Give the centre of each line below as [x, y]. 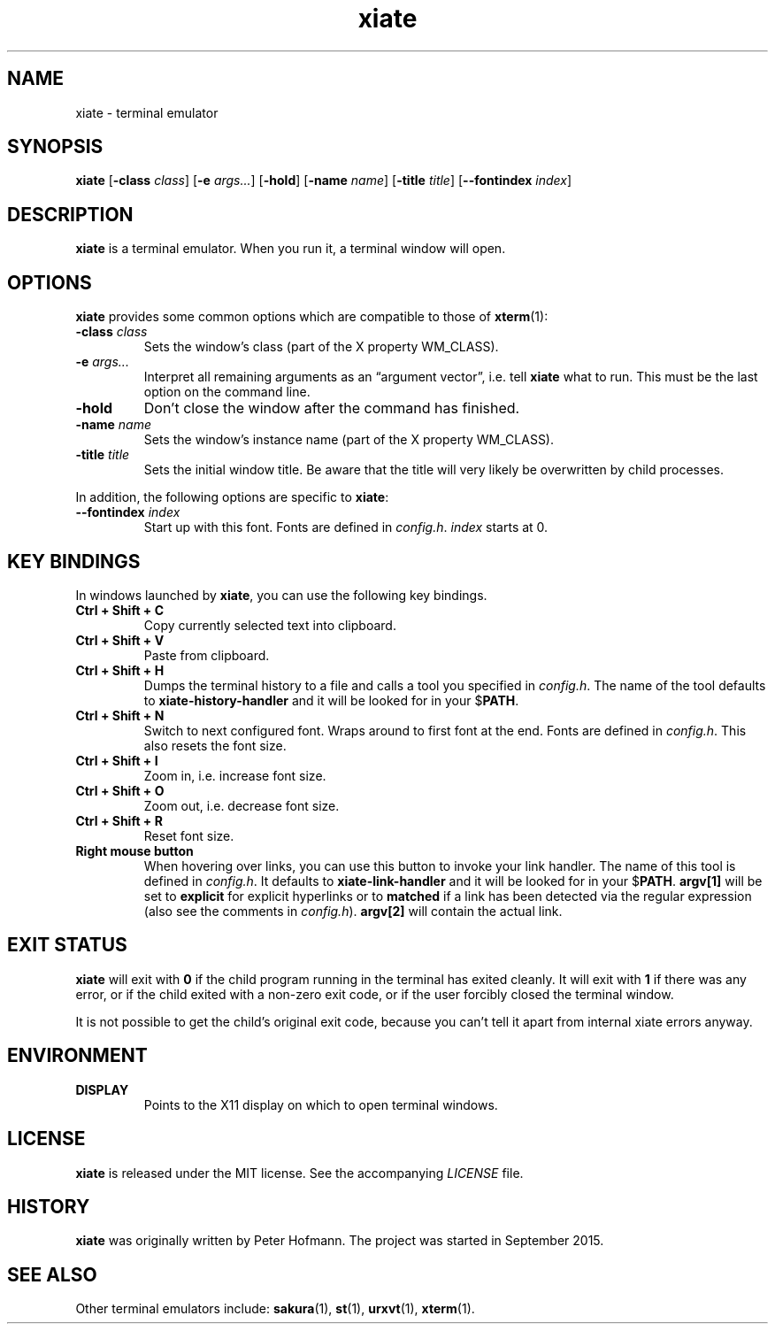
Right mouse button [134, 850]
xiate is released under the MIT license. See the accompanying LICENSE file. [299, 1173]
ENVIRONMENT [77, 1056]
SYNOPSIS [55, 147]
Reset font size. [189, 835]
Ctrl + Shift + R [119, 820]
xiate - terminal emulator [147, 112]
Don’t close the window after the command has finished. [332, 408]
